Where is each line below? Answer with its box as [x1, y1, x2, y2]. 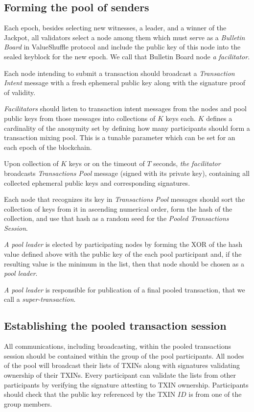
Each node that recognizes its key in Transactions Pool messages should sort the [4, 194, 245, 204]
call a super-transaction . [4, 294, 76, 304]
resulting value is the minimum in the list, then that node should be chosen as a [4, 258, 244, 268]
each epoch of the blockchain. [4, 142, 92, 152]
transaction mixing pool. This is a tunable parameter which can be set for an [4, 132, 235, 143]
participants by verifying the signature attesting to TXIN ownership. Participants [4, 379, 249, 389]
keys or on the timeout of [69, 158, 145, 169]
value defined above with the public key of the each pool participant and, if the [4, 249, 242, 259]
